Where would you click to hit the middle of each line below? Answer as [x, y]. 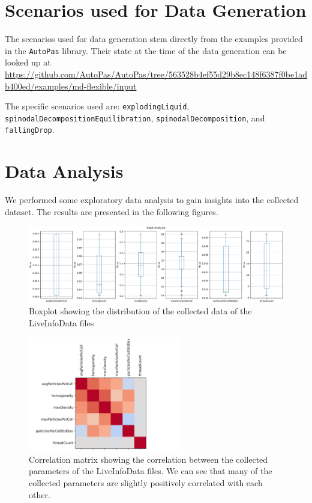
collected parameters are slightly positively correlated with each [146, 483]
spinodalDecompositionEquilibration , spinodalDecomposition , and [135, 117]
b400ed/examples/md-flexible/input [71, 86]
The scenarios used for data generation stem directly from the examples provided [154, 39]
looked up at [28, 62]
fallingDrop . [30, 130]
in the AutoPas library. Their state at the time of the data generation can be [146, 50]
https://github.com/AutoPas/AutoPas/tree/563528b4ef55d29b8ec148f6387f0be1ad [156, 74]
